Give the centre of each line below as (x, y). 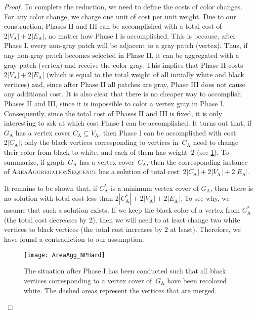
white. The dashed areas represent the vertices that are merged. (120, 290)
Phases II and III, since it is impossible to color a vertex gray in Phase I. (114, 103)
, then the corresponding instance (197, 161)
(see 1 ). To (213, 152)
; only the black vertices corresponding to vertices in (99, 142)
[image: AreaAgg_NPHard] (64, 255)
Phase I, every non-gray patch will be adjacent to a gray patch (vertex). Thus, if (126, 45)
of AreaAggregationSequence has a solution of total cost (92, 171)
